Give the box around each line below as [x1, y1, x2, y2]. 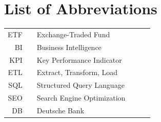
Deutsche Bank [36, 105, 85, 115]
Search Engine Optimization [36, 92, 126, 103]
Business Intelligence [36, 41, 102, 52]
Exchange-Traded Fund [36, 29, 110, 39]
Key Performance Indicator [36, 54, 122, 65]
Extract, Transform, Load [36, 67, 118, 78]
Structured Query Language [36, 80, 125, 90]
